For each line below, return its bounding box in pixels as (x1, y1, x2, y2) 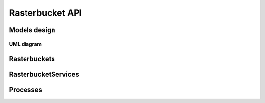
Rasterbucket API (9, 7, 82, 18)
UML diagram (9, 41, 42, 47)
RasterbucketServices (9, 70, 79, 78)
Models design (9, 26, 56, 34)
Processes (9, 85, 43, 94)
